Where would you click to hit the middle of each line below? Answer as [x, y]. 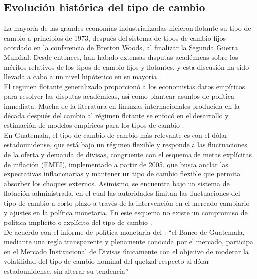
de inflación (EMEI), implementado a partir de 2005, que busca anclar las [116, 164]
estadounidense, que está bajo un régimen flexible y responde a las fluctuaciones [126, 144]
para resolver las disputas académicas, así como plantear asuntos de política [119, 96]
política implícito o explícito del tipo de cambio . [78, 222]
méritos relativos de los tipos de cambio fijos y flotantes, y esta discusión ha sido [127, 67]
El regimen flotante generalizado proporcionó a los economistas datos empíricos [125, 86]
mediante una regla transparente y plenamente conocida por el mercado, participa [128, 242]
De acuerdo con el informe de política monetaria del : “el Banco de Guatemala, [124, 232]
